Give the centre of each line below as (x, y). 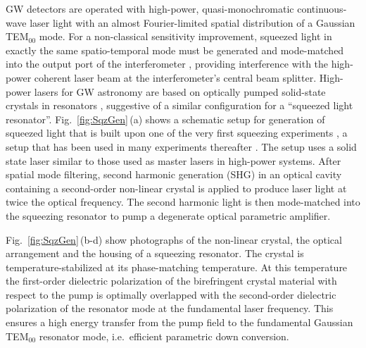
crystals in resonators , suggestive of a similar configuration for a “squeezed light (179, 105)
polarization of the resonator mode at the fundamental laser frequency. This (170, 308)
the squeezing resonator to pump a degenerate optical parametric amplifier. (168, 215)
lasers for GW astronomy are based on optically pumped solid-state (180, 91)
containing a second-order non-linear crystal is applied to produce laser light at (176, 188)
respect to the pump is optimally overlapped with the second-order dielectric (171, 294)
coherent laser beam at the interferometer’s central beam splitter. (175, 77)
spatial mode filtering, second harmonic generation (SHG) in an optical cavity (174, 174)
